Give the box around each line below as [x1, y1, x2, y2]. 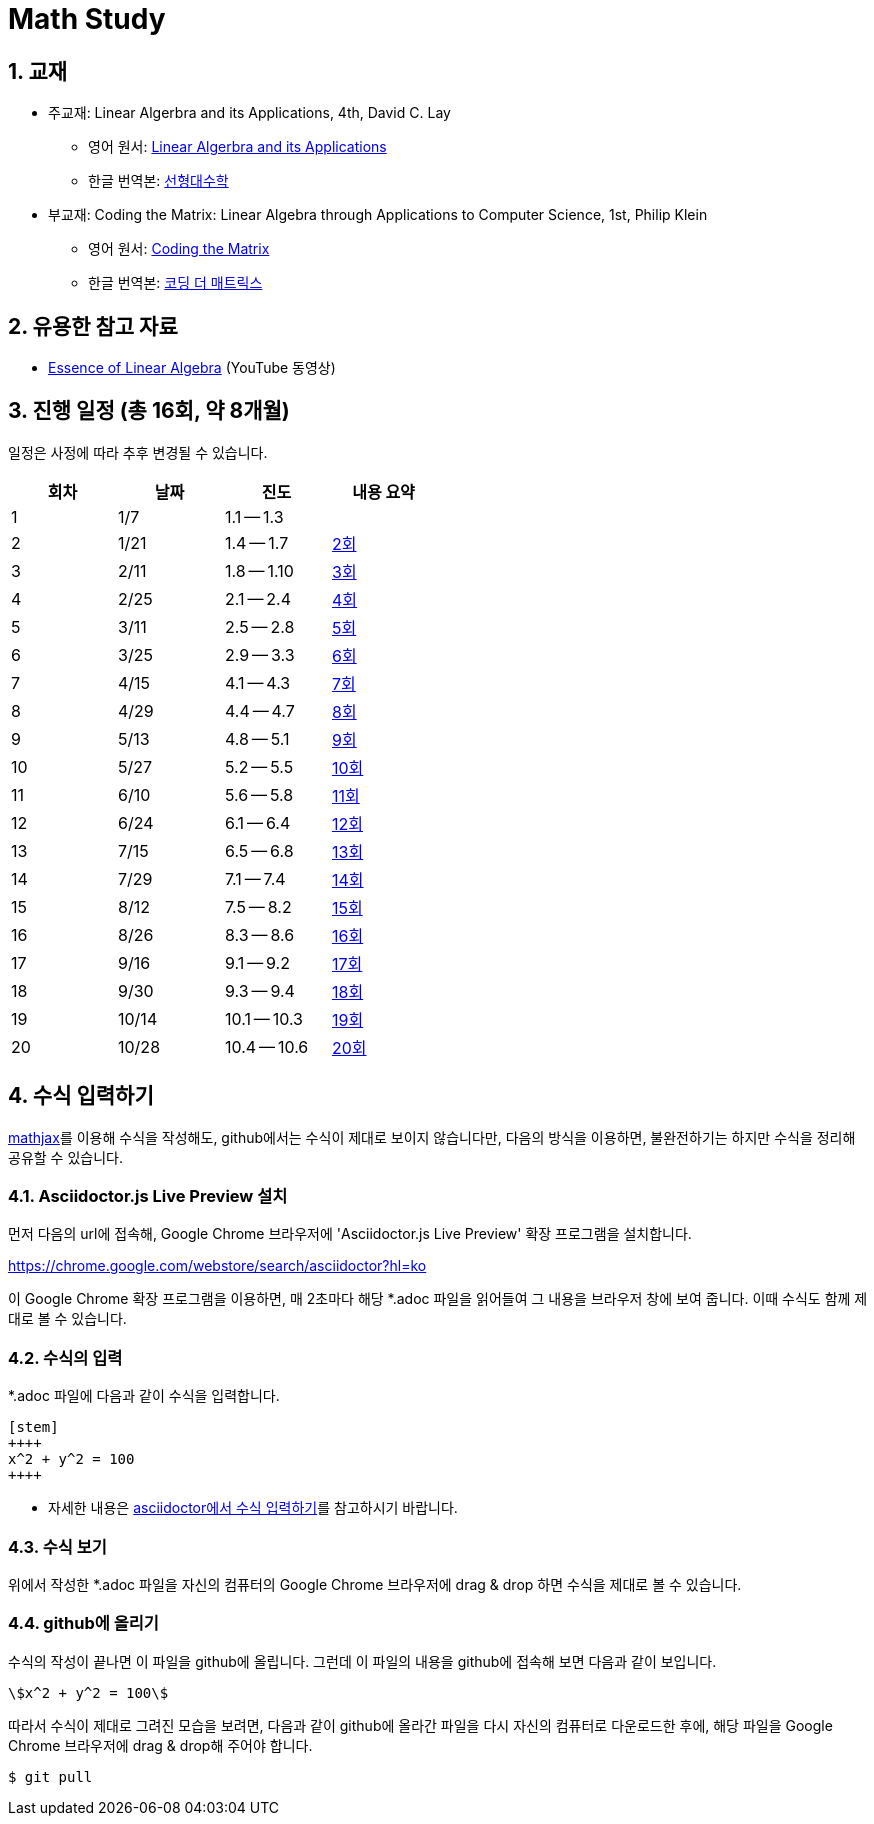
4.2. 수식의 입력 [8, 1347, 123, 1368]
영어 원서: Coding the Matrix [88, 240, 270, 258]
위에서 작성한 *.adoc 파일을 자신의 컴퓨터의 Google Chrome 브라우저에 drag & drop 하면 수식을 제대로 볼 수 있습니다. [8, 1575, 742, 1593]
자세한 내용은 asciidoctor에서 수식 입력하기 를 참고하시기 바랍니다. [48, 1499, 458, 1517]
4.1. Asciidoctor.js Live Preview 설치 [8, 1186, 288, 1207]
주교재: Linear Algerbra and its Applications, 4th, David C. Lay [48, 104, 451, 122]
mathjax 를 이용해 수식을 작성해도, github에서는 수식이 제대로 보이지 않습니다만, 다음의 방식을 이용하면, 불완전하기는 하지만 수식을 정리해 [8, 1128, 856, 1146]
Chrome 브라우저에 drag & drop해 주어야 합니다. [8, 1736, 313, 1754]
